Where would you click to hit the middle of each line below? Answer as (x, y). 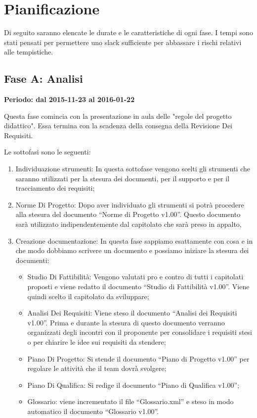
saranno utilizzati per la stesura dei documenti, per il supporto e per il (123, 178)
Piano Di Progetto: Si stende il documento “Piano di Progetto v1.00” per (138, 358)
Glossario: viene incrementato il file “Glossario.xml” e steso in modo (130, 401)
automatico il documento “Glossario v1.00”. (93, 411)
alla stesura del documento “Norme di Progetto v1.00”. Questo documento (128, 214)
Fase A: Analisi (43, 78)
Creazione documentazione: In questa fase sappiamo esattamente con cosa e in (134, 240)
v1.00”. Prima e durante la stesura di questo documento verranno (126, 322)
